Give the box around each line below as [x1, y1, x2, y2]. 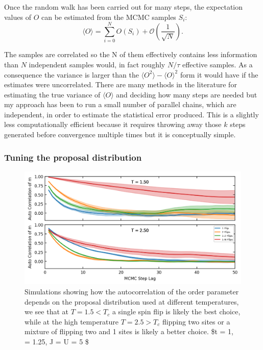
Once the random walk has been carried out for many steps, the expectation [4, 2, 243, 12]
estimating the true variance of [4, 89, 101, 99]
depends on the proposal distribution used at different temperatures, [25, 296, 239, 307]
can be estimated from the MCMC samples [41, 11, 176, 22]
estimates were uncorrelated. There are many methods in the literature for [4, 79, 237, 90]
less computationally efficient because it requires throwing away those [4, 119, 222, 130]
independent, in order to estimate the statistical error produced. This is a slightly [4, 109, 259, 119]
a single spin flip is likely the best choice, [112, 306, 241, 317]
